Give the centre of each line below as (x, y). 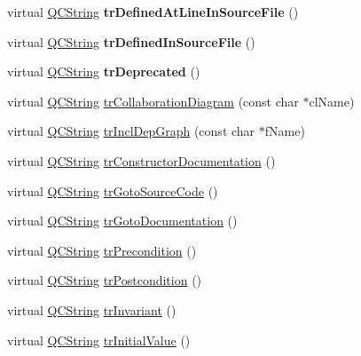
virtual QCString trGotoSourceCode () (113, 190)
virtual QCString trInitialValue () (99, 340)
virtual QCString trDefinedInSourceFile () (131, 41)
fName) (285, 131)
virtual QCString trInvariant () (92, 309)
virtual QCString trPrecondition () (102, 250)
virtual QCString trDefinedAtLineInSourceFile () (153, 12)
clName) (332, 101)
